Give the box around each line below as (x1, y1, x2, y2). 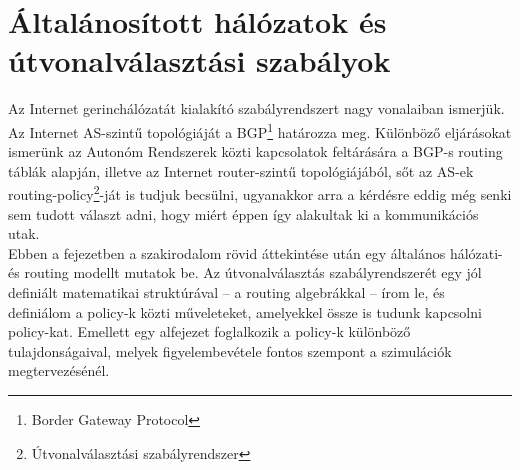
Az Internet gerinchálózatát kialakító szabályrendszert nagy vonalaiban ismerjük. (8, 98, 505, 119)
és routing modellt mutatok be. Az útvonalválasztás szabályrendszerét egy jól (8, 262, 482, 283)
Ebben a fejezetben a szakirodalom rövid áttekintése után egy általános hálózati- (8, 242, 503, 263)
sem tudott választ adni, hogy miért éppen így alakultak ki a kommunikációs (8, 203, 479, 224)
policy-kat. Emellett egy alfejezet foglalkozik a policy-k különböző (8, 321, 411, 342)
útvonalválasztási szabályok (8, 40, 391, 81)
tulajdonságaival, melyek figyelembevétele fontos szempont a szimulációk (8, 340, 452, 361)
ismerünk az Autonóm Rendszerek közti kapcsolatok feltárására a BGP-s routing (8, 141, 503, 162)
